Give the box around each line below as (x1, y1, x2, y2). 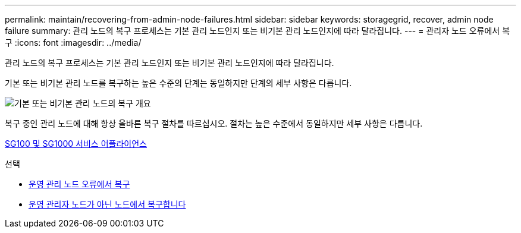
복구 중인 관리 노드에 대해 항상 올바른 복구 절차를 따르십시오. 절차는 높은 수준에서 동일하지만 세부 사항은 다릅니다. (5, 118, 423, 128)
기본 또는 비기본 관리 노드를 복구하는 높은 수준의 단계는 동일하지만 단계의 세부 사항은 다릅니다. (5, 78, 352, 88)
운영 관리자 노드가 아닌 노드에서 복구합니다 (29, 199, 186, 209)
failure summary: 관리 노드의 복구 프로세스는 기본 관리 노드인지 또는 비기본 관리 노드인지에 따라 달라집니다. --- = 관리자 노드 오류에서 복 (5, 26, 510, 36)
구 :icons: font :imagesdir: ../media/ (5, 37, 142, 48)
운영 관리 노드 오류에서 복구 (29, 179, 130, 189)
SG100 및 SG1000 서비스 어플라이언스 (5, 138, 147, 149)
